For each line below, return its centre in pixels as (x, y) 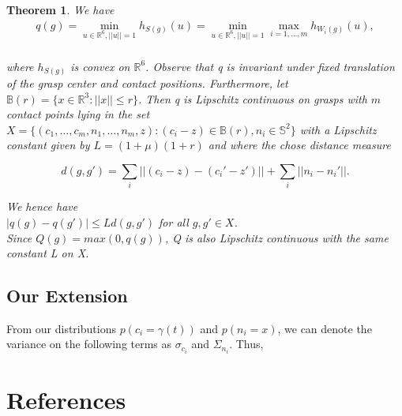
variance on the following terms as (89, 344)
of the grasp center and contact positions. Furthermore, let (147, 83)
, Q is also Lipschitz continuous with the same (276, 237)
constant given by (48, 145)
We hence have (42, 206)
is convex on (100, 66)
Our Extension (67, 296)
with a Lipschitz (338, 129)
